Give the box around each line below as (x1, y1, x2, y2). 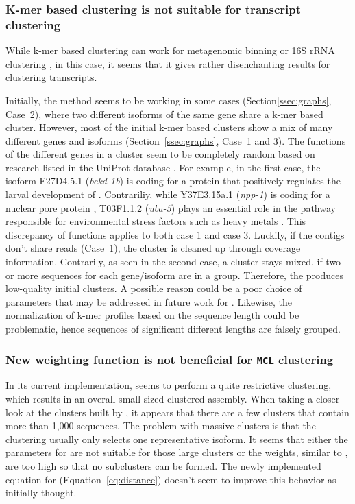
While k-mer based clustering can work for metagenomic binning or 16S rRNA (5, 43, 335, 58)
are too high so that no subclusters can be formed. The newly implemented (5, 458, 321, 472)
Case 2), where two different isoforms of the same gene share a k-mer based (5, 106, 323, 121)
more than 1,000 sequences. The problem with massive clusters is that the (5, 418, 316, 433)
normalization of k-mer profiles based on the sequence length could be (5, 308, 299, 322)
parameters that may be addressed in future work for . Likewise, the (5, 294, 292, 309)
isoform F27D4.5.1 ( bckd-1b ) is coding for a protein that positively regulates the (5, 173, 341, 188)
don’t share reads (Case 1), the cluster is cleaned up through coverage (5, 241, 301, 255)
